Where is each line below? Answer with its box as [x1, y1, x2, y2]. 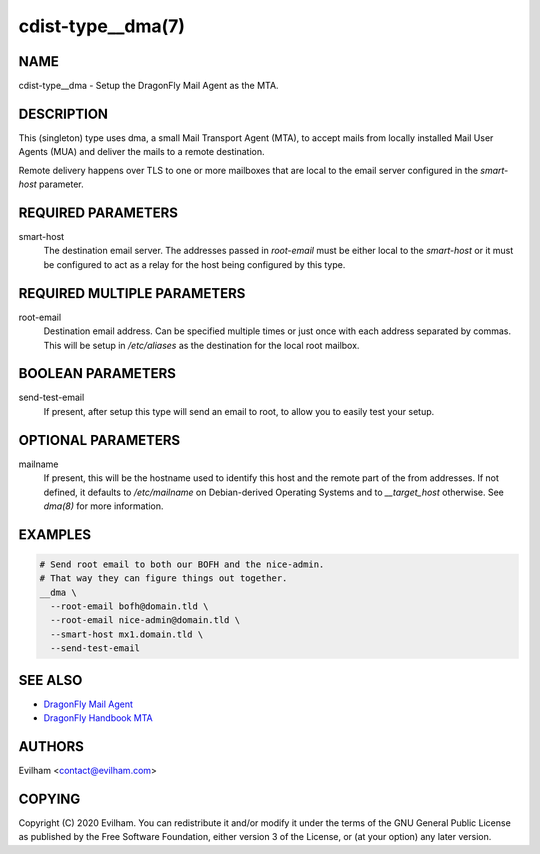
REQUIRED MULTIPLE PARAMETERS [18, 285, 246, 302]
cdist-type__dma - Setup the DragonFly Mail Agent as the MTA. [18, 80, 279, 92]
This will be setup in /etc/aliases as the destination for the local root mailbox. [43, 339, 360, 351]
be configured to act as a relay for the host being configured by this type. [43, 258, 346, 270]
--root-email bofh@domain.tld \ [50, 601, 209, 612]
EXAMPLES [18, 526, 92, 543]
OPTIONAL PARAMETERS [18, 431, 181, 449]
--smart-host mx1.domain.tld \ [50, 628, 204, 640]
